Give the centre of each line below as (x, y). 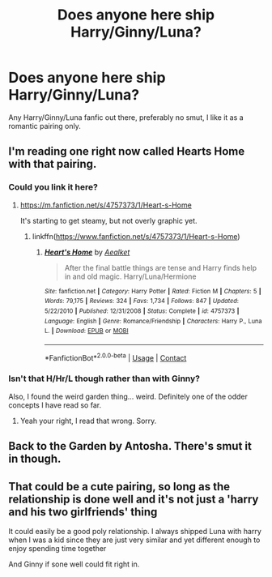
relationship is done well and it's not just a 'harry (134, 499)
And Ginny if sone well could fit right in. (74, 564)
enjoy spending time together (57, 549)
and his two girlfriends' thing (83, 512)
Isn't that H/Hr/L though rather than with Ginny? (104, 378)
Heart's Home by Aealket (87, 252)
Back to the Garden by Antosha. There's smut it (130, 446)
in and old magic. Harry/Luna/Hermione (130, 276)
